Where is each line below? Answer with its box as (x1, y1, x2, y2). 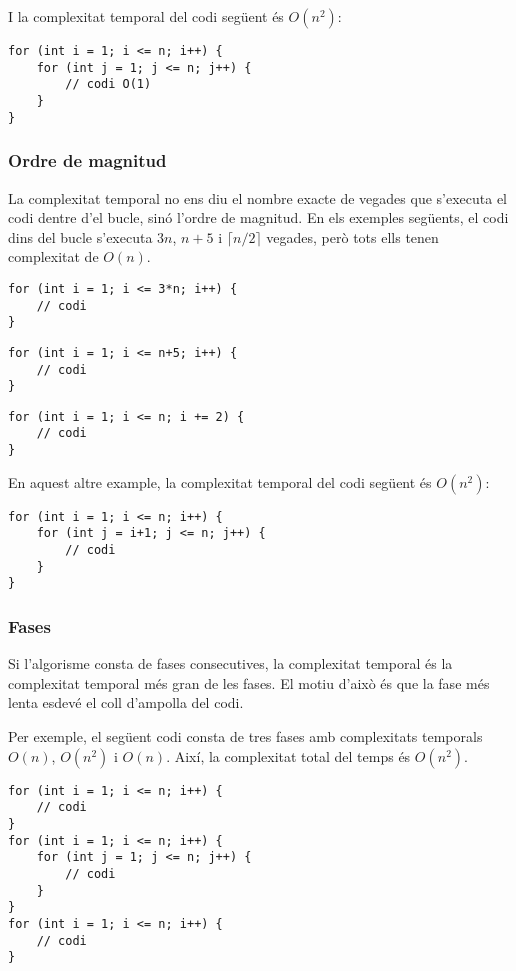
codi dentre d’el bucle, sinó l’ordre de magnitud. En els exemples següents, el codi (8, 207, 509, 228)
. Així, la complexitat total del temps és (166, 745, 411, 766)
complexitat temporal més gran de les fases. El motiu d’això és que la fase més (8, 672, 490, 693)
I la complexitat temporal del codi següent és (8, 6, 284, 26)
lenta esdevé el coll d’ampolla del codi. (8, 692, 244, 713)
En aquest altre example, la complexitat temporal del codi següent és (8, 471, 432, 492)
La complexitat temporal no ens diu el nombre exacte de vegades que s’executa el (8, 187, 507, 208)
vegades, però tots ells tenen (266, 226, 439, 247)
